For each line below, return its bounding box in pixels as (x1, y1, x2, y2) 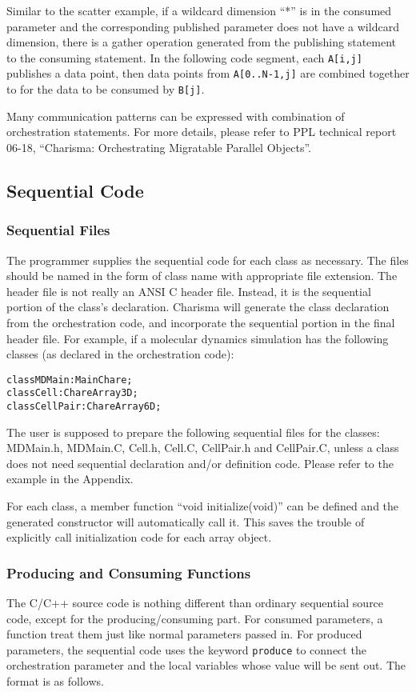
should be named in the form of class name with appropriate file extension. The (6, 267, 398, 284)
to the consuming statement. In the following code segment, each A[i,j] (6, 49, 362, 66)
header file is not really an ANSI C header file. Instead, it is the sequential (6, 282, 371, 299)
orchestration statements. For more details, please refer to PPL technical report (6, 123, 397, 140)
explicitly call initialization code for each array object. (6, 529, 272, 546)
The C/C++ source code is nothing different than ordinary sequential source (6, 594, 384, 611)
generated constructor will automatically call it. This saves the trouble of (6, 513, 365, 530)
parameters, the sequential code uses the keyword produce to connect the (6, 641, 366, 658)
